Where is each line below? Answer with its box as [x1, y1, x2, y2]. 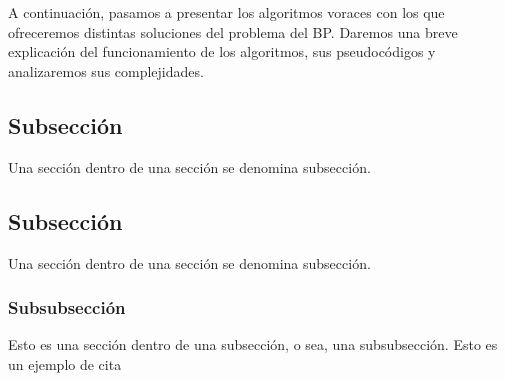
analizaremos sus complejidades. [8, 60, 204, 81]
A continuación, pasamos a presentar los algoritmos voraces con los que [8, 2, 445, 23]
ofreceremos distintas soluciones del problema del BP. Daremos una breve [8, 21, 458, 42]
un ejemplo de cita [8, 353, 122, 374]
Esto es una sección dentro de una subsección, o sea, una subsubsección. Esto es [8, 334, 498, 355]
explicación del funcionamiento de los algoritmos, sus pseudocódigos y [8, 41, 436, 62]
